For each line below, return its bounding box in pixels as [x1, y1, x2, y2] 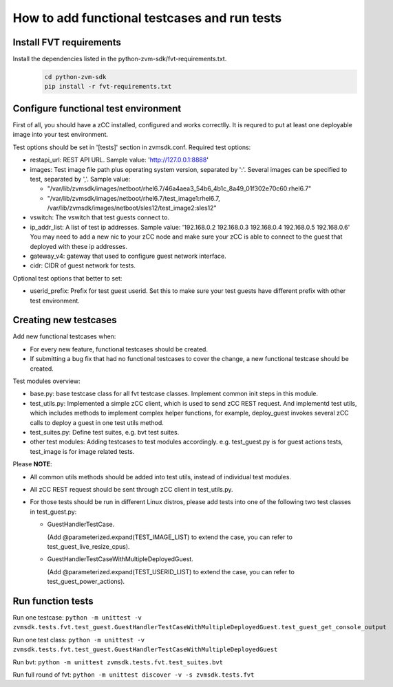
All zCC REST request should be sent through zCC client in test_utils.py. [30, 485, 233, 493]
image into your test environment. [12, 131, 109, 139]
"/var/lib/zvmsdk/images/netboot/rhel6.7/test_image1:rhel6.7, [47, 194, 220, 202]
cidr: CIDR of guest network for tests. [30, 261, 136, 270]
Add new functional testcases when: [12, 332, 116, 340]
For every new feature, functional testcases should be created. [30, 345, 208, 353]
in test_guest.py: [30, 508, 77, 516]
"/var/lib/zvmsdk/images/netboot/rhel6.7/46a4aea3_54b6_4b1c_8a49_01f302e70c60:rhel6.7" [47, 184, 312, 193]
